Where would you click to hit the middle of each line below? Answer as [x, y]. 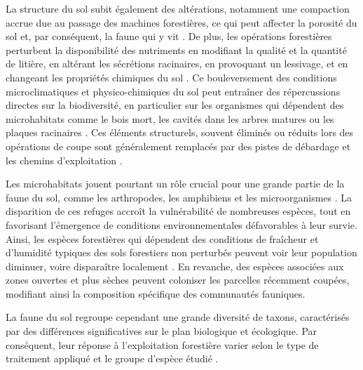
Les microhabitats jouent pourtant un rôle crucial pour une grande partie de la [175, 184]
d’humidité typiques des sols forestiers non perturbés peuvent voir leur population [181, 252]
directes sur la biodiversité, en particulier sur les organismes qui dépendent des [175, 105]
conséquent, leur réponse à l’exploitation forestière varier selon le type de [162, 344]
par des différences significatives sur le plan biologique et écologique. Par [162, 331]
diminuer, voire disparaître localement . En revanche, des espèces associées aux [175, 266]
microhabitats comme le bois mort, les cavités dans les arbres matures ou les [170, 118]
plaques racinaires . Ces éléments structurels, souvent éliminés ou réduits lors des [180, 132]
